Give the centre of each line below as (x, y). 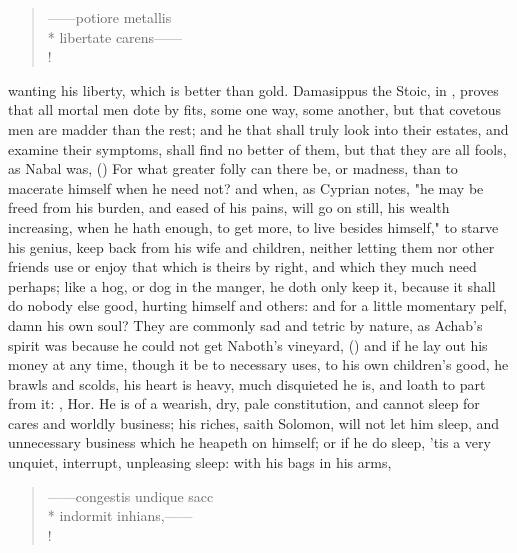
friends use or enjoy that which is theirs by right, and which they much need (242, 266)
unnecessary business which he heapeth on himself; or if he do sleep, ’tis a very (249, 442)
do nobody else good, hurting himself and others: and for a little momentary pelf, (257, 305)
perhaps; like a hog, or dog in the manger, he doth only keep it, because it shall (252, 285)
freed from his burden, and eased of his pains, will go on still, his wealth (229, 207)
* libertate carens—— (115, 36)
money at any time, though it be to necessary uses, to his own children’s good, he (258, 364)
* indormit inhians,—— (120, 515)
